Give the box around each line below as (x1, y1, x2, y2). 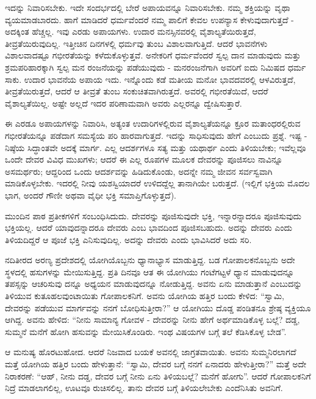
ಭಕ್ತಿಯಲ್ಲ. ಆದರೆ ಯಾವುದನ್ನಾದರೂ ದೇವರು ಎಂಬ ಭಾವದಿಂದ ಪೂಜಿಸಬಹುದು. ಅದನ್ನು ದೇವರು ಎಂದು (5, 221, 292, 234)
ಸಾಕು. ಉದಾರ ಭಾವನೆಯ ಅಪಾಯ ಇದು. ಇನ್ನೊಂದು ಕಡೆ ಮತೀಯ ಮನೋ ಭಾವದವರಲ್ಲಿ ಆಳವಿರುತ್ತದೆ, (5, 72, 296, 85)
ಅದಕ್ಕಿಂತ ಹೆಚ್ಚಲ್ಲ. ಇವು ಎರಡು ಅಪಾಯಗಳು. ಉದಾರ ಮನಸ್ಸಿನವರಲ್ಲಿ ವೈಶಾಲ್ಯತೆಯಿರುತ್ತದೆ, (5, 25, 256, 38)
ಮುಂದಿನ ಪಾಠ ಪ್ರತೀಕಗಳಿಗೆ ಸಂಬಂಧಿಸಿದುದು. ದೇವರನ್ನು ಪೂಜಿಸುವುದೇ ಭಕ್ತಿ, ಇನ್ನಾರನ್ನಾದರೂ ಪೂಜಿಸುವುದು (5, 209, 301, 222)
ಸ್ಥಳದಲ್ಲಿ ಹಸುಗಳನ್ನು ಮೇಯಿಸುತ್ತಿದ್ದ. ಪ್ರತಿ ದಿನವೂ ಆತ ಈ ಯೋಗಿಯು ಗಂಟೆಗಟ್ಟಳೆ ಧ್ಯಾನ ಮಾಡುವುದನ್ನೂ (5, 265, 295, 278)
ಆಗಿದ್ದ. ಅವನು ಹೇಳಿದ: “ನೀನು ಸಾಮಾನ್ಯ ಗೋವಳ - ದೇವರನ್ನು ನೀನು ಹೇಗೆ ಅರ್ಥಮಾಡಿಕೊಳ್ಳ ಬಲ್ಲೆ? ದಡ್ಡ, (5, 313, 300, 326)
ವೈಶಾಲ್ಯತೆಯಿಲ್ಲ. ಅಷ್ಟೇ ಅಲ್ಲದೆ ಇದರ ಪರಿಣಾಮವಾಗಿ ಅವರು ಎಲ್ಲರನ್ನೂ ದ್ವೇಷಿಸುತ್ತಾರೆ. (5, 96, 242, 109)
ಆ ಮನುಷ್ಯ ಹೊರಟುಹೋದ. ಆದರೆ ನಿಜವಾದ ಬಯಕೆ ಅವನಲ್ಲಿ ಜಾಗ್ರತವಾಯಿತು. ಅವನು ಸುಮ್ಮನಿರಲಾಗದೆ (5, 345, 296, 358)
